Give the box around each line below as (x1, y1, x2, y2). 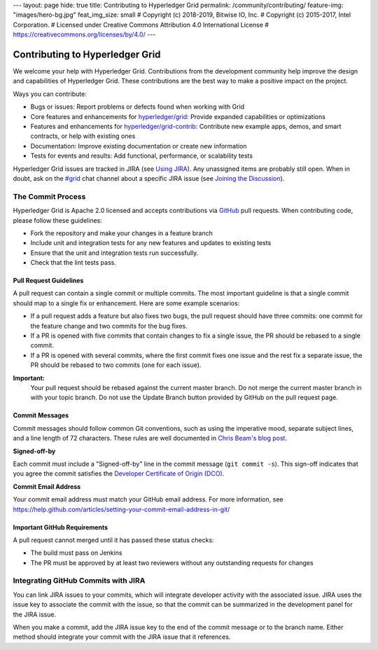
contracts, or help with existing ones (30, 132, 136, 140)
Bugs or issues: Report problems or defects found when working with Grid (30, 102, 245, 111)
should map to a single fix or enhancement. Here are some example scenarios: (13, 298, 240, 307)
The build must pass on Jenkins (30, 548, 122, 557)
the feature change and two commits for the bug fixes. (30, 321, 188, 330)
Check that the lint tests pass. (30, 258, 117, 267)
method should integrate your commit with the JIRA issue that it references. (13, 632, 231, 641)
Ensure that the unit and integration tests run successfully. (30, 249, 199, 257)
